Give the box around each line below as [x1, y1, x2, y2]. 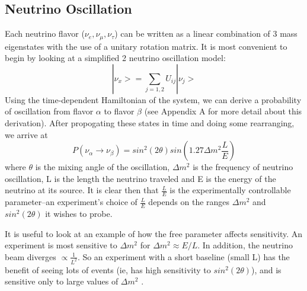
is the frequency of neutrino [193, 161, 293, 173]
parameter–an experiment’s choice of [5, 196, 137, 208]
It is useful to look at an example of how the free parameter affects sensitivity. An [5, 227, 303, 239]
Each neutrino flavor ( [5, 27, 85, 40]
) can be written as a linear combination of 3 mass [114, 27, 298, 40]
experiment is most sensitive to [5, 239, 117, 251]
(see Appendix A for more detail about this [144, 105, 302, 117]
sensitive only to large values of [5, 275, 119, 287]
